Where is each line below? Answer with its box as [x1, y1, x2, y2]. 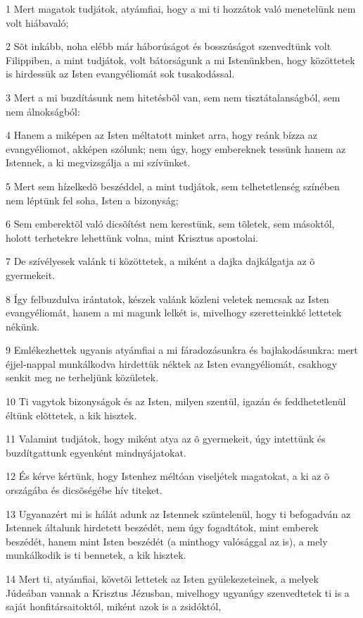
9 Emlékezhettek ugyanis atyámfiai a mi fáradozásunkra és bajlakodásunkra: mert [6, 342, 358, 357]
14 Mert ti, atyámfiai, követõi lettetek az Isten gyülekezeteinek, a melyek [6, 571, 319, 586]
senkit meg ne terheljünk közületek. [6, 370, 159, 385]
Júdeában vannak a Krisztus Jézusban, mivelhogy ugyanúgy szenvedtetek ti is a [6, 585, 350, 600]
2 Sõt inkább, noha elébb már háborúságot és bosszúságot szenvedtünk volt [6, 39, 331, 54]
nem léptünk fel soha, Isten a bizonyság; [6, 192, 179, 207]
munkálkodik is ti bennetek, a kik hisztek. [6, 548, 186, 562]
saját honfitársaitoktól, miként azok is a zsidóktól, [6, 599, 222, 614]
